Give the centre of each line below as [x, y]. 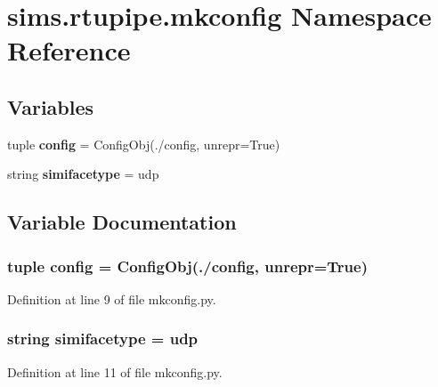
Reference [69, 50]
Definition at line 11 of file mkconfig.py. [115, 371]
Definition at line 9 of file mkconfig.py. [112, 298]
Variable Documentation [122, 222]
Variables [51, 106]
